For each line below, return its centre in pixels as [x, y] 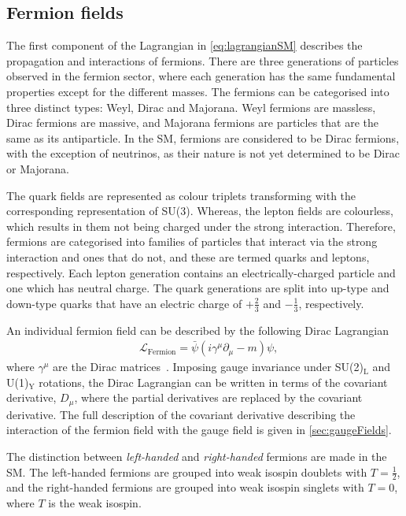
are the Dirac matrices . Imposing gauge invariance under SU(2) [208, 367]
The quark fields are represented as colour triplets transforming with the [181, 195]
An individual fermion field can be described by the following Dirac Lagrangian [198, 330]
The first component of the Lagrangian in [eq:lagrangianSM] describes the [185, 45]
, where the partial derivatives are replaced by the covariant [218, 397]
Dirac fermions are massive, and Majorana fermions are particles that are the [192, 123]
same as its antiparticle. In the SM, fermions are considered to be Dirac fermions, [203, 137]
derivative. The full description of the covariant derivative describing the [181, 414]
